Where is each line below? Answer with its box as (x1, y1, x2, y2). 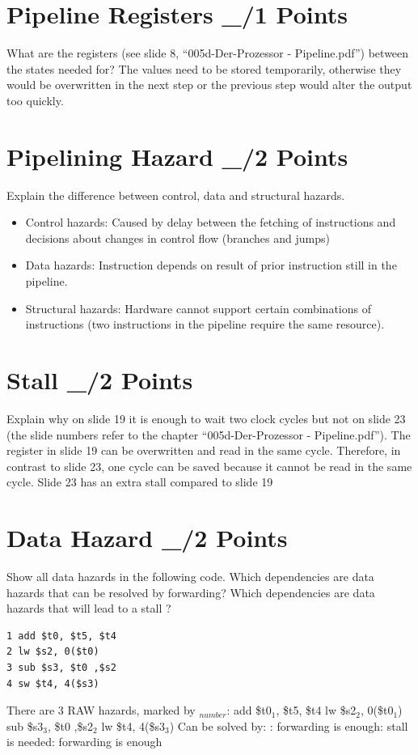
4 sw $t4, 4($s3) (6, 677, 99, 689)
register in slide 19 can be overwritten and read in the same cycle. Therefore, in (6, 442, 401, 459)
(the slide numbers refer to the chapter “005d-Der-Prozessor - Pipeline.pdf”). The (6, 426, 411, 443)
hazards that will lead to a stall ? (6, 600, 171, 617)
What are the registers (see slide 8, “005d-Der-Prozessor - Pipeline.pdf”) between (6, 45, 409, 62)
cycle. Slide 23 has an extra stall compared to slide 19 (6, 473, 273, 490)
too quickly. (6, 91, 64, 108)
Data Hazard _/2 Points (6, 521, 288, 554)
